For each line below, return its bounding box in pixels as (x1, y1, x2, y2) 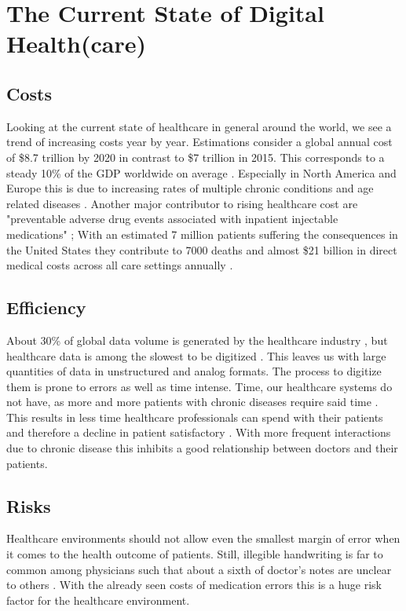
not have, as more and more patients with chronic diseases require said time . (6, 393, 379, 410)
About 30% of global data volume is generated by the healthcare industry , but (6, 331, 388, 348)
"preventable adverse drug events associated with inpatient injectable (6, 210, 338, 227)
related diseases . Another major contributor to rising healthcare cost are (6, 195, 358, 211)
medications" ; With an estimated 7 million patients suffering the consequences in (6, 225, 398, 242)
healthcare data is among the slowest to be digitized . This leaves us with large (6, 347, 386, 364)
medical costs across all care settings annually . (6, 257, 233, 273)
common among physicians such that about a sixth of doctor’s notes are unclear (6, 561, 392, 577)
